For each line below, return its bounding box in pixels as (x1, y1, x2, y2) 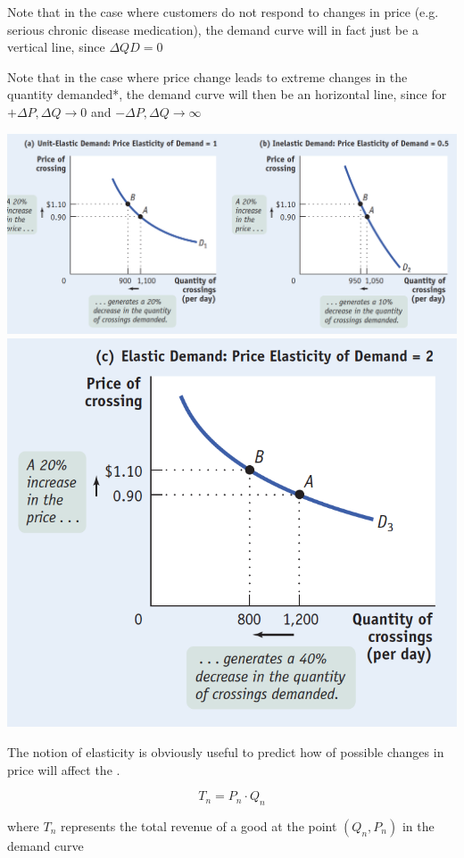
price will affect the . (7, 760, 120, 779)
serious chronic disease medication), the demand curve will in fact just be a (7, 20, 418, 38)
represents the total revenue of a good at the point (61, 816, 337, 835)
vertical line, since (7, 37, 105, 56)
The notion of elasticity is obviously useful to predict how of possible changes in (7, 742, 444, 761)
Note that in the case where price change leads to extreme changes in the (7, 67, 408, 86)
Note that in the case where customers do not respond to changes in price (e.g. (7, 3, 439, 21)
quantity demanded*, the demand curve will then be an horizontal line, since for (7, 85, 447, 104)
